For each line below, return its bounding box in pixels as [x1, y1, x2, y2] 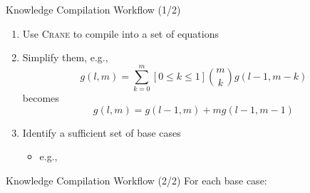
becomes [22, 90, 59, 105]
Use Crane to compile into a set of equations [22, 26, 219, 41]
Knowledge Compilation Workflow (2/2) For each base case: [6, 172, 267, 187]
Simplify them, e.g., [22, 50, 108, 65]
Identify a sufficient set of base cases [22, 125, 181, 140]
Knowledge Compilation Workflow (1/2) [6, 2, 181, 16]
